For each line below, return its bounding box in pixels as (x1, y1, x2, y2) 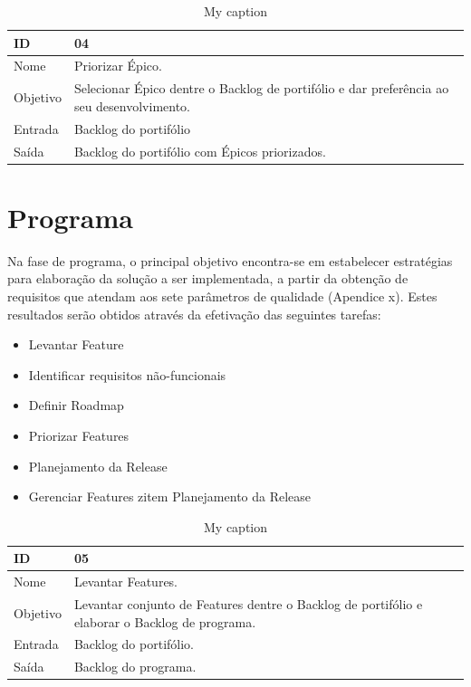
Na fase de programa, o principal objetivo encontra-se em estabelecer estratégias (7, 251, 453, 270)
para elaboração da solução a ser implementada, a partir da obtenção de (7, 269, 409, 288)
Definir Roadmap (28, 396, 124, 415)
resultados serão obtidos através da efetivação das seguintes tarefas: (7, 304, 381, 323)
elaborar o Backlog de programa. (73, 612, 256, 631)
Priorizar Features (28, 425, 130, 444)
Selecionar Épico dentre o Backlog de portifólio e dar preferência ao (73, 79, 449, 98)
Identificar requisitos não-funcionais (28, 365, 226, 384)
